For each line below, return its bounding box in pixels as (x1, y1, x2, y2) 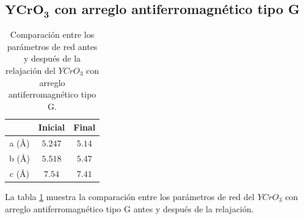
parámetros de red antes (7, 40, 98, 52)
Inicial (38, 121, 65, 134)
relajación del (5, 63, 56, 76)
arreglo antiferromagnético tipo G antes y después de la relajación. (5, 202, 254, 215)
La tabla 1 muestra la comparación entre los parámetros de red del (5, 190, 255, 203)
